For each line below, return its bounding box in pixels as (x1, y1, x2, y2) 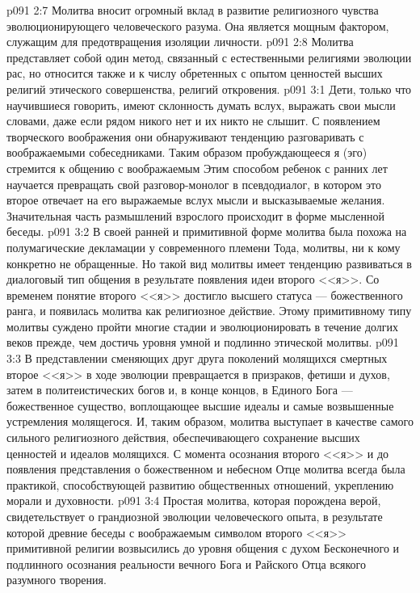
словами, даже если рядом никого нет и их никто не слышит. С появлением (6, 112, 380, 129)
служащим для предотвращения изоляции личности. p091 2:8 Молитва (6, 33, 354, 50)
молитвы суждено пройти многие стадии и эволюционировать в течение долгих (6, 318, 399, 334)
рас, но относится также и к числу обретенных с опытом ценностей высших (6, 65, 383, 82)
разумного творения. (6, 571, 107, 588)
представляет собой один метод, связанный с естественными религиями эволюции (6, 48, 412, 65)
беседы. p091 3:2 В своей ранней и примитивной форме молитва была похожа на (6, 223, 407, 240)
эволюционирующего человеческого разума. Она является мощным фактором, (6, 17, 389, 34)
